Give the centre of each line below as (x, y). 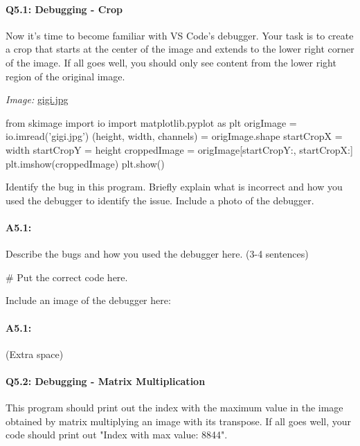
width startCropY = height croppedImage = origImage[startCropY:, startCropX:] (179, 149)
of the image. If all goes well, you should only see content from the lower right (171, 62)
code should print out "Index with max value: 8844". (117, 435)
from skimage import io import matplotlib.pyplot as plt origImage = (151, 122)
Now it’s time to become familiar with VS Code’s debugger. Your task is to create (180, 35)
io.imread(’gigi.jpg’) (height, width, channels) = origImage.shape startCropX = (174, 136)
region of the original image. (65, 76)
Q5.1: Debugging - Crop (64, 9)
